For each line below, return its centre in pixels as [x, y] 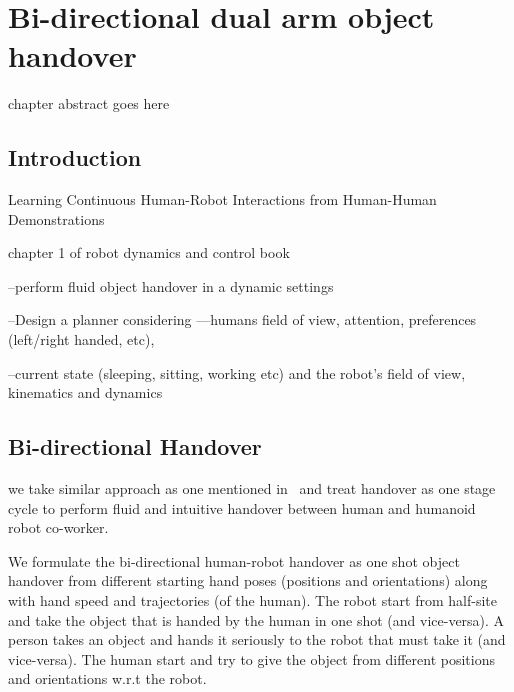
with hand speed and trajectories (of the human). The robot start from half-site [252, 600]
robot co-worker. [58, 527]
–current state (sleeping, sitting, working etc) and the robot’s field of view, [237, 372]
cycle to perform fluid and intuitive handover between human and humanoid [242, 507]
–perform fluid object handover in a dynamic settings [171, 285]
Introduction [75, 157]
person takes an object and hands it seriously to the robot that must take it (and [257, 639]
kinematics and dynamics [85, 392]
